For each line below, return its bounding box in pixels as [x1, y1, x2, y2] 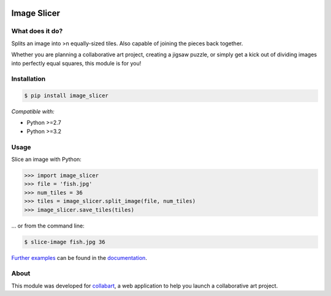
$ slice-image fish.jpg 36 [24, 239, 105, 245]
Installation [11, 75, 46, 83]
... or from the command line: [11, 222, 85, 229]
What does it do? [11, 27, 63, 35]
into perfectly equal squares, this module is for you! [11, 59, 142, 67]
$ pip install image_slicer [24, 92, 108, 99]
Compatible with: [11, 108, 55, 116]
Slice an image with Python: [11, 156, 82, 163]
